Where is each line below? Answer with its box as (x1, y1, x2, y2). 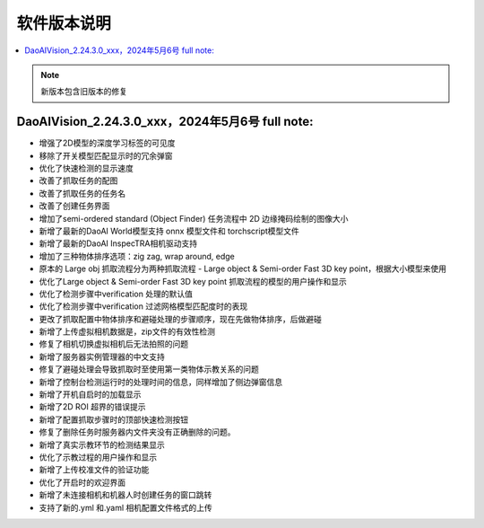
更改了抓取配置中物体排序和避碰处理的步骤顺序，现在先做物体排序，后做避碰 (39, 313, 322, 324)
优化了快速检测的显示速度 (39, 163, 134, 174)
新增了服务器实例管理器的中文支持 (39, 351, 165, 362)
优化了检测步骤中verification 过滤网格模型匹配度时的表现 (39, 301, 248, 312)
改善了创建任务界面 (39, 200, 110, 211)
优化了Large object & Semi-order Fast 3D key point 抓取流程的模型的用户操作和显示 (39, 276, 347, 286)
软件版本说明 (16, 13, 112, 33)
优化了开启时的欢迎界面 (39, 477, 125, 488)
